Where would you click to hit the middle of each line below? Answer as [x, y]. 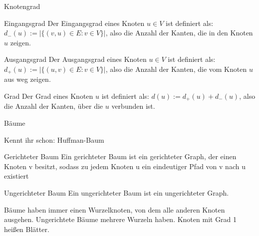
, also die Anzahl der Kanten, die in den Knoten [179, 33]
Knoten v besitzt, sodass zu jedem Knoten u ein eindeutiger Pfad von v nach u [125, 166]
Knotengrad [22, 6]
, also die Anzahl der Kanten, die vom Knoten [176, 69]
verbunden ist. [133, 106]
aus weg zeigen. [27, 79]
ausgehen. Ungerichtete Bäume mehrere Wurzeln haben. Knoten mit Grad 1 [121, 219]
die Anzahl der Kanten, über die [54, 106]
